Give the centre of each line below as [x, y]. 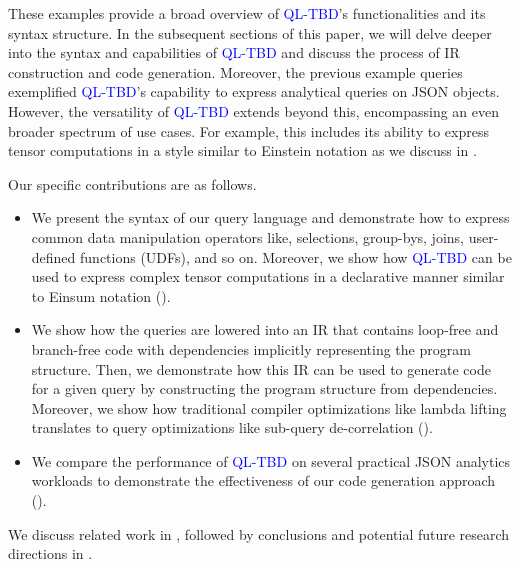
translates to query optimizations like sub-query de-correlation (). [232, 427]
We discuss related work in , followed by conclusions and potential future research [259, 533]
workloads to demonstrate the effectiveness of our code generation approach [263, 480]
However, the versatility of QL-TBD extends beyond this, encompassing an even [254, 110]
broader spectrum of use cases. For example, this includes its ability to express [248, 130]
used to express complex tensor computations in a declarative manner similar [268, 276]
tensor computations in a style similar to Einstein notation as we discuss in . [242, 150]
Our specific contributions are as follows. [132, 183]
